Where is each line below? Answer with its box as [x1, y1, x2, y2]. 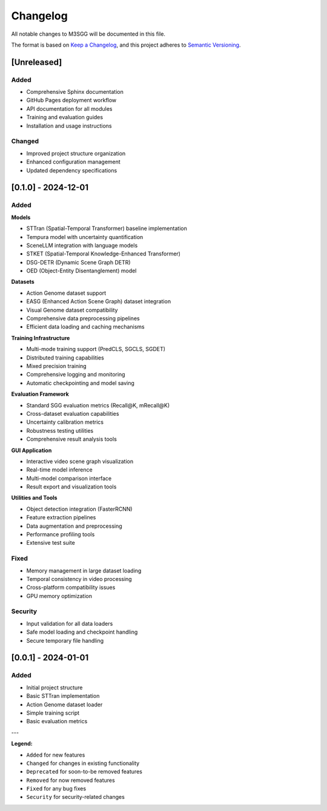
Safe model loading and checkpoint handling [26, 628, 138, 635]
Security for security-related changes [26, 793, 125, 801]
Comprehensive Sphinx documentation [26, 88, 124, 96]
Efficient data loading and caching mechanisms [26, 323, 145, 330]
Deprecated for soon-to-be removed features [26, 768, 142, 775]
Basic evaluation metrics [26, 718, 88, 725]
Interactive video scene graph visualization [26, 458, 133, 465]
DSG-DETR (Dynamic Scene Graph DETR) [26, 258, 131, 266]
